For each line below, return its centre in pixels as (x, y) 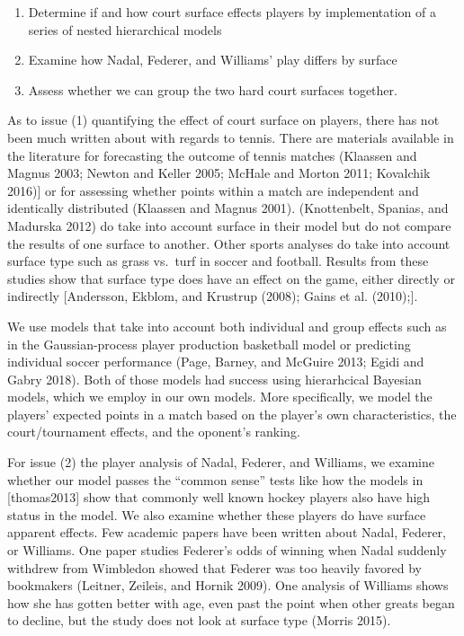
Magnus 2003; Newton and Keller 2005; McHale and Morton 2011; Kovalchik (219, 173)
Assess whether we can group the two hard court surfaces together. (213, 89)
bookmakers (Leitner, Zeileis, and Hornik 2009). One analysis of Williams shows (228, 585)
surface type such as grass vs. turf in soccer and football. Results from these (218, 261)
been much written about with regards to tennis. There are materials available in (231, 137)
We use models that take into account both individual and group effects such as (227, 326)
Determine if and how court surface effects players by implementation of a (232, 12)
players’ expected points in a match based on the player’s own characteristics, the (232, 414)
